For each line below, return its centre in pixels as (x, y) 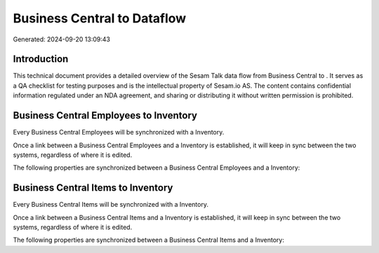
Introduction (41, 59)
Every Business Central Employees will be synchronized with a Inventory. (119, 132)
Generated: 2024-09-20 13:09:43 (61, 39)
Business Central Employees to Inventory (105, 116)
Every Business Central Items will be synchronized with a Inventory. (111, 205)
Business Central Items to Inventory (93, 188)
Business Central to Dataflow (100, 18)
